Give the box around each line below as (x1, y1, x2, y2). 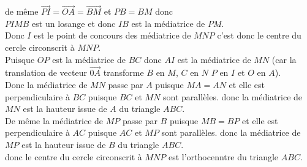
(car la (271, 53, 297, 65)
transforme (103, 66, 144, 79)
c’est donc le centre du (217, 29, 301, 42)
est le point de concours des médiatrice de (34, 29, 191, 42)
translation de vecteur (5, 66, 87, 79)
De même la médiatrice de (5, 114, 104, 127)
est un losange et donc (32, 17, 116, 29)
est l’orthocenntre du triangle (168, 150, 279, 163)
